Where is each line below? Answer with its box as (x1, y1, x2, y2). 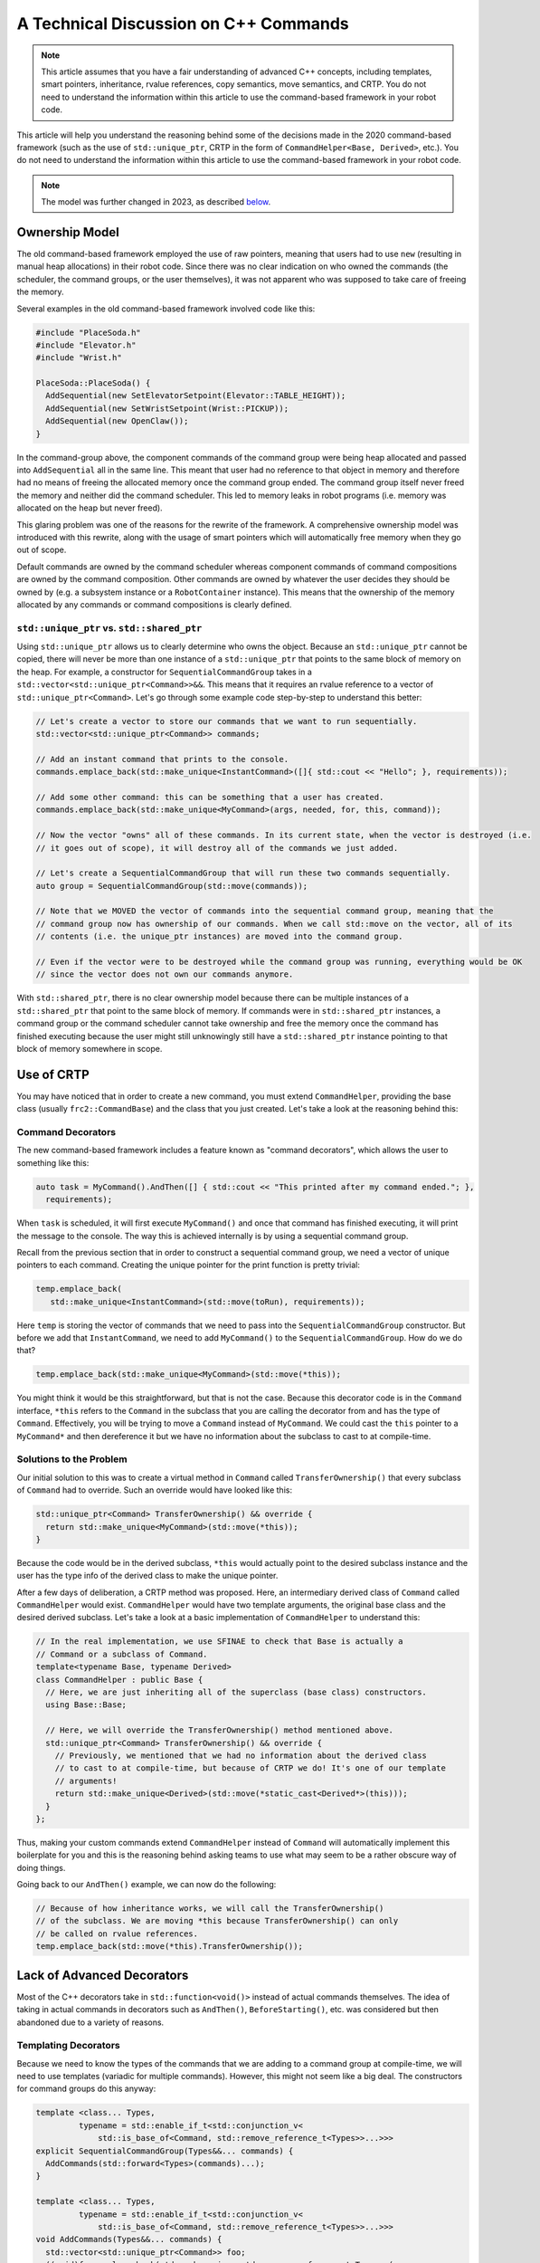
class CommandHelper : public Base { (35, 1675, 204, 1685)
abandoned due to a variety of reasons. (16, 2017, 165, 2028)
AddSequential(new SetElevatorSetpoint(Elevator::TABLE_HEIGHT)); (45, 390, 346, 401)
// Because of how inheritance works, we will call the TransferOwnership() (35, 1904, 384, 1914)
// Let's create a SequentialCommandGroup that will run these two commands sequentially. (35, 868, 451, 878)
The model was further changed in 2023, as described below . (41, 196, 271, 207)
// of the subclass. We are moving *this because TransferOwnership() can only (35, 1915, 399, 1926)
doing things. (16, 1862, 66, 1873)
